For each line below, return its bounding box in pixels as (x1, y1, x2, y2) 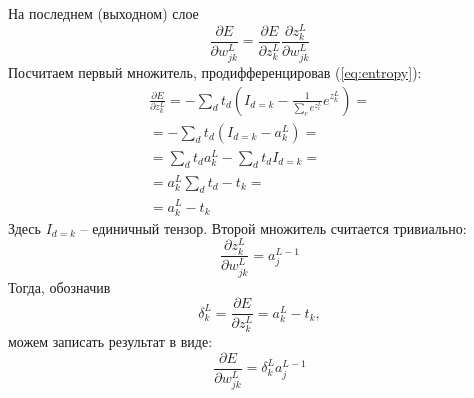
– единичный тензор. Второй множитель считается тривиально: (80, 217, 467, 238)
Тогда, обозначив (8, 276, 111, 297)
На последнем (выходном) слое (8, 3, 199, 23)
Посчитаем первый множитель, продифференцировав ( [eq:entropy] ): (8, 61, 422, 82)
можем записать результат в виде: (8, 331, 213, 352)
